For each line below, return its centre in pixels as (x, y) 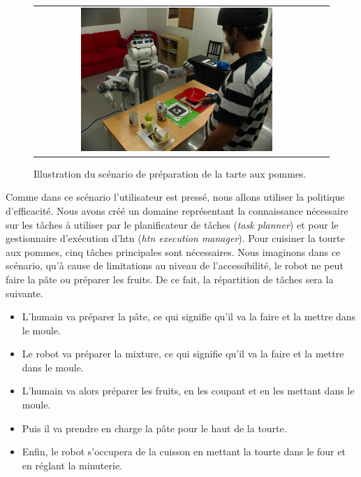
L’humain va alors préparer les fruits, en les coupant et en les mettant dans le (188, 391)
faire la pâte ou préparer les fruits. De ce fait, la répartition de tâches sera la (170, 279)
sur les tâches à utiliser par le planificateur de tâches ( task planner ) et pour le (172, 224)
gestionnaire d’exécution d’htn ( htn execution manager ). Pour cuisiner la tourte (175, 238)
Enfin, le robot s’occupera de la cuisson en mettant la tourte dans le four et (184, 451)
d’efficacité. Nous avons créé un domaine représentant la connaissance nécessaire (177, 210)
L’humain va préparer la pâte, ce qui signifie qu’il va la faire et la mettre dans (189, 316)
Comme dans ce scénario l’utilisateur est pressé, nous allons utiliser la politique (175, 197)
